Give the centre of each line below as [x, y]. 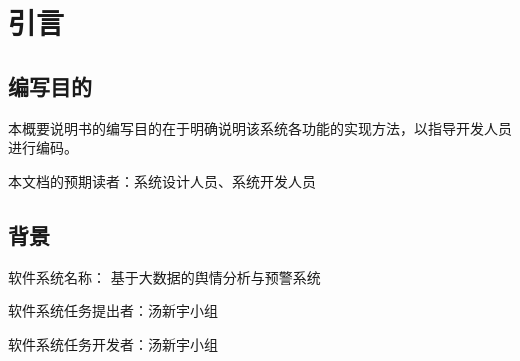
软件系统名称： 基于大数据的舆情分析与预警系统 [164, 276]
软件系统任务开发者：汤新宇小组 [113, 343]
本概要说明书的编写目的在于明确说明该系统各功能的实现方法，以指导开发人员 [260, 127]
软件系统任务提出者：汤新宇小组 [113, 310]
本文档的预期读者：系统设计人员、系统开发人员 [162, 180]
